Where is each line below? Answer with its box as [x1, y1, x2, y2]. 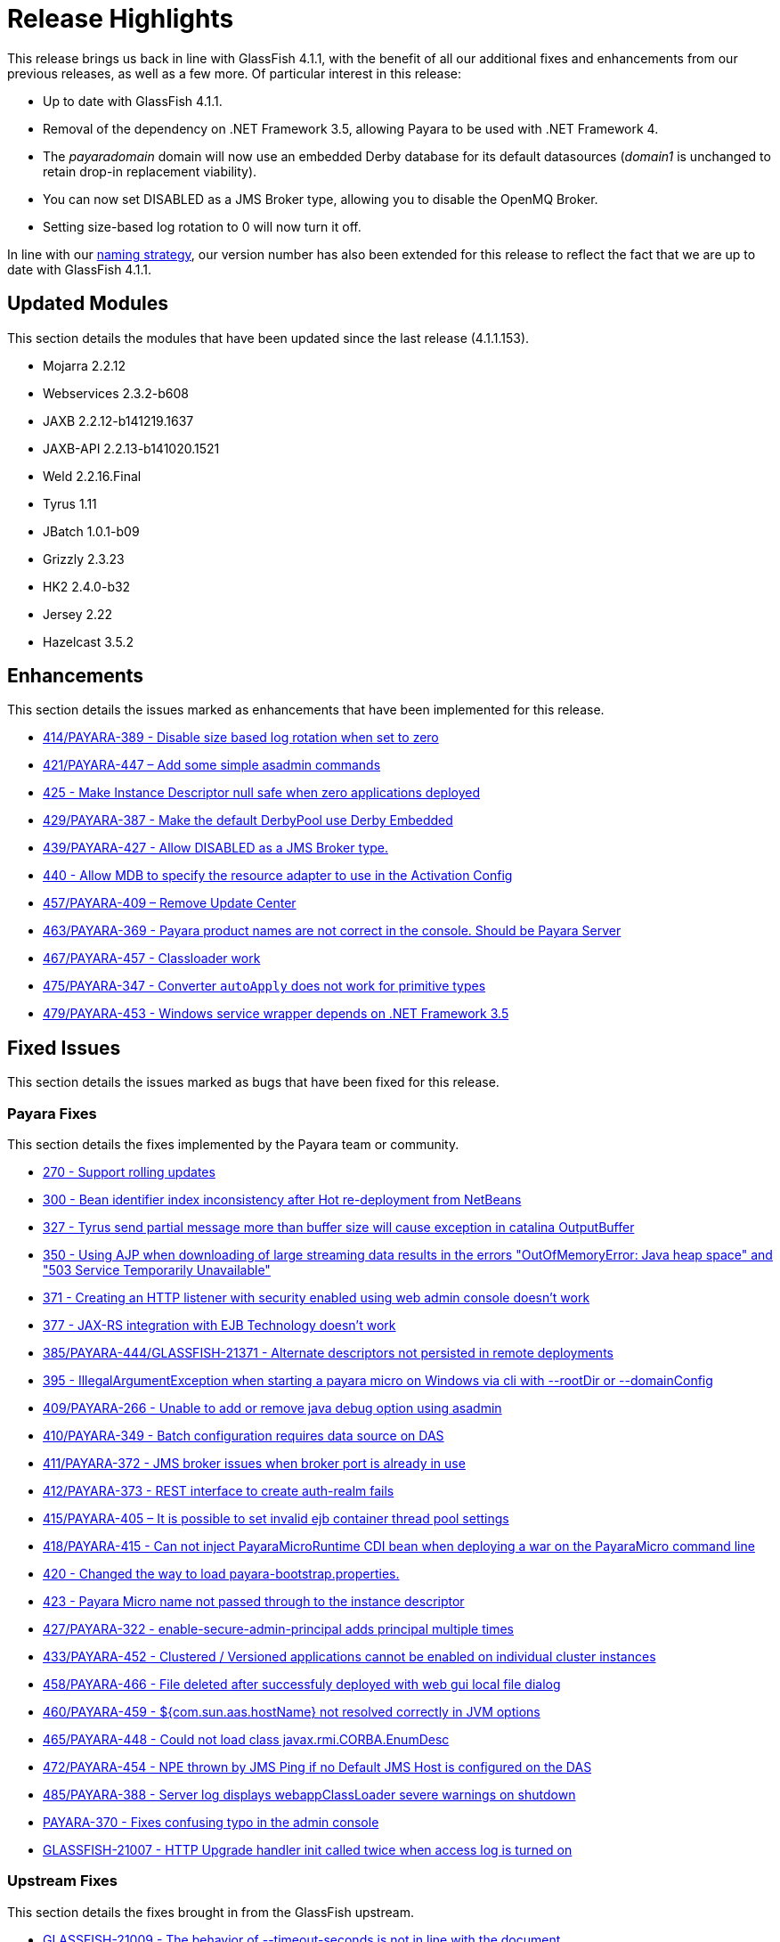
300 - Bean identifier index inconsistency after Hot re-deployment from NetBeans [43, 1192, 522, 1208]
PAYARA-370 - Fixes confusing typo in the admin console [43, 1815, 379, 1831]
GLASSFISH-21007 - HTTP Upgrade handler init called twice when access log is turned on [43, 1842, 573, 1858]
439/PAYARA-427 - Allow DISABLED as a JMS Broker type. [43, 840, 388, 856]
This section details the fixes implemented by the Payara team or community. [7, 1137, 459, 1153]
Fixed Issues [7, 1036, 121, 1059]
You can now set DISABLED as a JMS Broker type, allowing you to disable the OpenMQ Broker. [43, 191, 598, 207]
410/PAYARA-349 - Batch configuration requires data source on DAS [43, 1428, 444, 1444]
